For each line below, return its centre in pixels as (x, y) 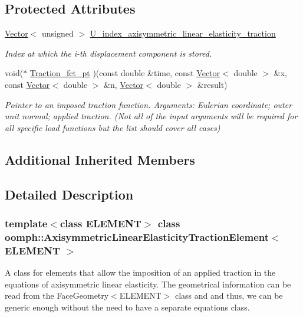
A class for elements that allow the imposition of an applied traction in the (140, 272)
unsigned (58, 33)
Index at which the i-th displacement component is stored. (108, 53)
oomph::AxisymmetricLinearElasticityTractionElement (137, 236)
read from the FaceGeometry (57, 295)
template (26, 223)
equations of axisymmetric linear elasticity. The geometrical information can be (148, 284)
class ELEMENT (101, 223)
